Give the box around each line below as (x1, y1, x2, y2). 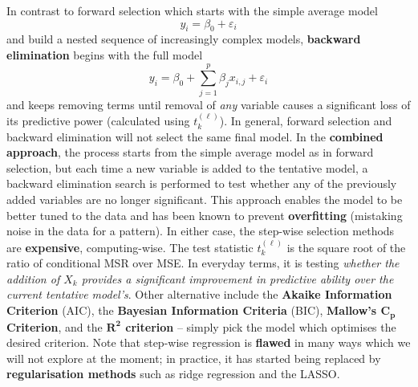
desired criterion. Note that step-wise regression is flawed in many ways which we (6, 334, 411, 351)
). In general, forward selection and (219, 112, 392, 129)
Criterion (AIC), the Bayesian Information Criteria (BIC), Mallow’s (6, 302, 377, 319)
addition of (6, 270, 60, 287)
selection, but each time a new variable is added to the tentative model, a (6, 159, 368, 176)
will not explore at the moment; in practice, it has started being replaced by (6, 349, 381, 366)
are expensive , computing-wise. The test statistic (6, 238, 254, 255)
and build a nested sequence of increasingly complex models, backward (6, 31, 361, 47)
